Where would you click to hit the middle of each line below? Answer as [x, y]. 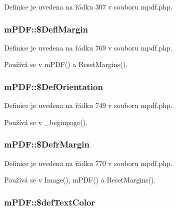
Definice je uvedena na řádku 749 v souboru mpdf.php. [88, 105]
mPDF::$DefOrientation [53, 86]
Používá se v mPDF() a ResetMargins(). [66, 64]
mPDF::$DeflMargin [46, 29]
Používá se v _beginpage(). [46, 122]
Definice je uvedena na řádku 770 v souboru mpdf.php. [88, 163]
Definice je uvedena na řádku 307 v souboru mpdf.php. [88, 6]
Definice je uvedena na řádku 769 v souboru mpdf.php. [88, 47]
